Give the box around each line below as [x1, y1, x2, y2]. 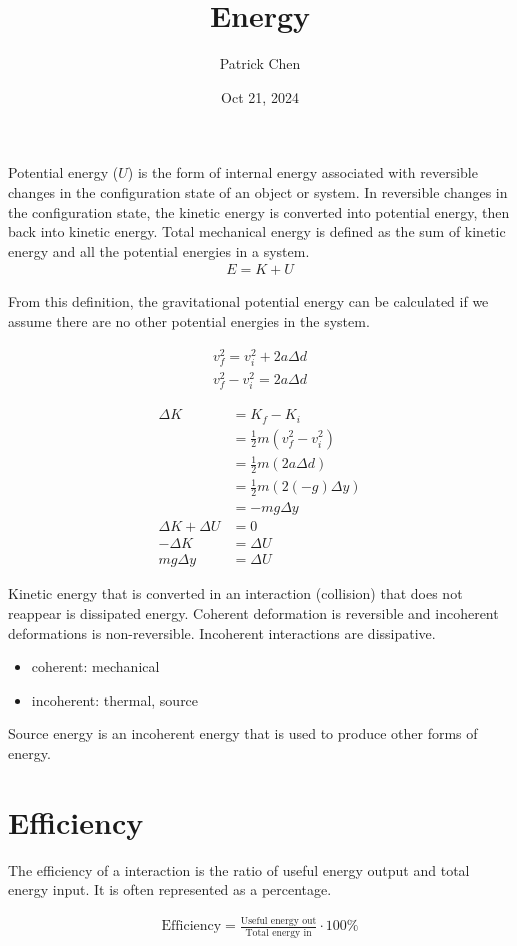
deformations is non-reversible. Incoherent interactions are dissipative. [8, 622, 436, 643]
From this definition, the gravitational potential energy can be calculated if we [8, 291, 489, 312]
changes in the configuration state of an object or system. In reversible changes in [8, 181, 508, 202]
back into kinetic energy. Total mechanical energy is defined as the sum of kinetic [8, 221, 506, 242]
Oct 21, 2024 [221, 86, 299, 107]
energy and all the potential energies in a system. [8, 240, 310, 261]
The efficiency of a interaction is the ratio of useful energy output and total [8, 859, 470, 880]
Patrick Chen [219, 53, 301, 74]
